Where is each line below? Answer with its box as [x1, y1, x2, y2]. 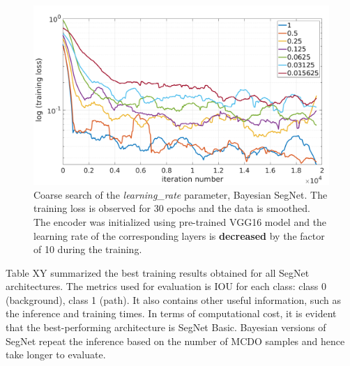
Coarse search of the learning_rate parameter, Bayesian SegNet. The [33, 187, 328, 201]
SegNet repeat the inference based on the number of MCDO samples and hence [6, 333, 345, 348]
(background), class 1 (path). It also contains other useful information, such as [6, 292, 341, 307]
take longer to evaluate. [6, 347, 106, 362]
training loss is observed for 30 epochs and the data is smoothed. [33, 201, 310, 215]
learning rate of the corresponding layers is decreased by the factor [33, 228, 325, 243]
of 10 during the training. [33, 242, 142, 257]
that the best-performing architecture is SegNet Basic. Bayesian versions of [6, 320, 326, 335]
